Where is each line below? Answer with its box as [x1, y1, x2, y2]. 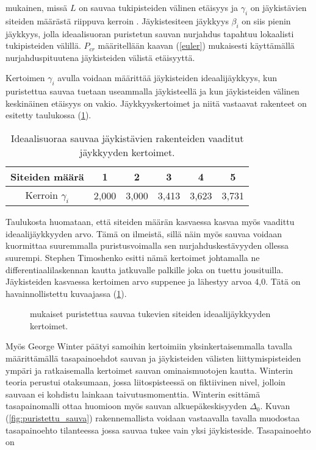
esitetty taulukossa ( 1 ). [5, 109, 92, 121]
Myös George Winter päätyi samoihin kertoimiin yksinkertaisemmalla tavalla [5, 340, 292, 352]
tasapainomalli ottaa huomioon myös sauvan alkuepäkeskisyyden [5, 399, 247, 412]
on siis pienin [242, 14, 291, 27]
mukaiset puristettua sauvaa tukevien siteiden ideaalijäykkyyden [30, 307, 271, 320]
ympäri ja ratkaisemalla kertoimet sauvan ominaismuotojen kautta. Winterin [5, 363, 293, 376]
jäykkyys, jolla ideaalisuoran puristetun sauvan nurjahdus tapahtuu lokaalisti [5, 27, 294, 40]
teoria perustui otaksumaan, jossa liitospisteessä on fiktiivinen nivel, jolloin [5, 376, 285, 388]
